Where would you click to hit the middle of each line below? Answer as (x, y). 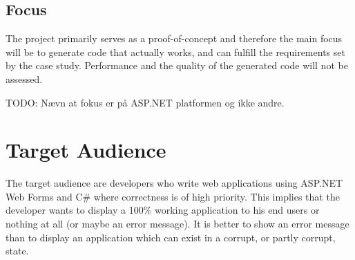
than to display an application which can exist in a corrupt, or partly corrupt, (171, 237)
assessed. (24, 78)
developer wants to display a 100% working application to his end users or (163, 210)
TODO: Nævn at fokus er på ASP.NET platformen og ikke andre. (145, 102)
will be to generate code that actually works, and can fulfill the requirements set (175, 52)
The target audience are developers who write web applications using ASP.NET (174, 183)
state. (17, 251)
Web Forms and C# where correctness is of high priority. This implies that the (173, 196)
